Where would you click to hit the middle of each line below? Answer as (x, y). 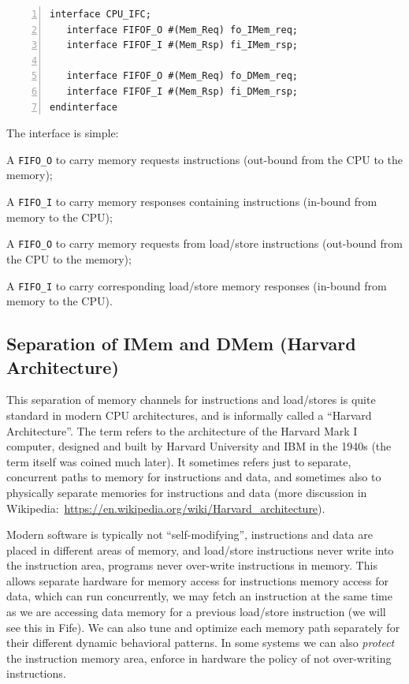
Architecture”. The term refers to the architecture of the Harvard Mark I (182, 430)
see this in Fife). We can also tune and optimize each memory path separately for (203, 627)
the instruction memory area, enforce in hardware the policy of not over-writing (199, 658)
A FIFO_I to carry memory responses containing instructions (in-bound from (192, 201)
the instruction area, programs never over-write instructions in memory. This (192, 565)
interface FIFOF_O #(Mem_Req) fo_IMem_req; (182, 30)
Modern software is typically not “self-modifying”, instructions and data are (190, 534)
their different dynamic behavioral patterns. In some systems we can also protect (201, 643)
